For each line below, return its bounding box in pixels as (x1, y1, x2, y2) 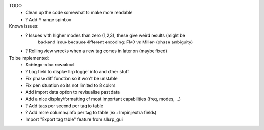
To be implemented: (9, 55, 49, 61)
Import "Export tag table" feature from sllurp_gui (25, 116, 123, 122)
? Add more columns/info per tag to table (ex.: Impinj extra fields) (25, 109, 157, 115)
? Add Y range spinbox (25, 16, 72, 22)
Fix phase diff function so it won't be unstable (25, 75, 118, 81)
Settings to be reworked (25, 62, 74, 68)
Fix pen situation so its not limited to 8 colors (25, 82, 116, 88)
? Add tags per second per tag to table (25, 103, 104, 108)
